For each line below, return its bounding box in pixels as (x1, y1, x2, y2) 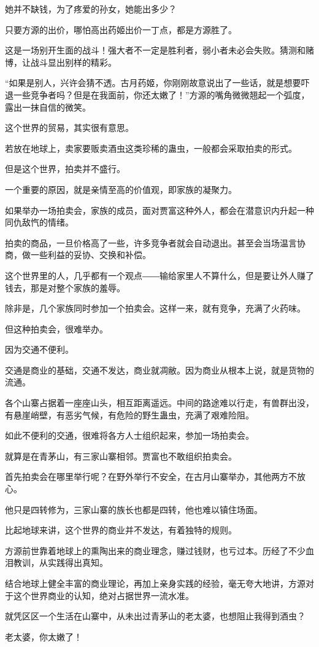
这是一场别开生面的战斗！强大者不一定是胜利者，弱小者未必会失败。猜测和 (5, 44, 306, 57)
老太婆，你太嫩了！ (5, 630, 82, 643)
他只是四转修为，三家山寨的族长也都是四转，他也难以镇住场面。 (5, 503, 263, 516)
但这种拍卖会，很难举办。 (5, 322, 108, 335)
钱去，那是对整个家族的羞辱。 (5, 281, 125, 294)
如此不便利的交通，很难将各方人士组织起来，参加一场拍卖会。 (5, 429, 254, 442)
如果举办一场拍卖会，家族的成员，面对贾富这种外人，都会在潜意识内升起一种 (5, 203, 314, 216)
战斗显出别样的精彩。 (30, 55, 117, 68)
